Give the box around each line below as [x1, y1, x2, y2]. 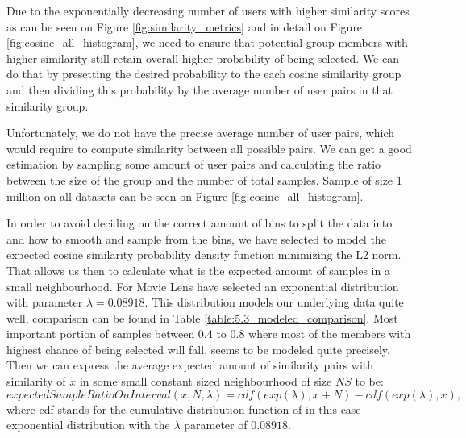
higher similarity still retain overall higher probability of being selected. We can [6, 49, 400, 66]
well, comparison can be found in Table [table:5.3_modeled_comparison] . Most [6, 309, 398, 326]
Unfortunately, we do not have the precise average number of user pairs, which [6, 124, 395, 141]
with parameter [6, 294, 83, 311]
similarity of [6, 373, 66, 390]
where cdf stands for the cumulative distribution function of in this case [6, 400, 361, 417]
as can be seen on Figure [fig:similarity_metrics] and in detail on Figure [6, 18, 363, 35]
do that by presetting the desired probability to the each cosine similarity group [6, 65, 402, 82]
